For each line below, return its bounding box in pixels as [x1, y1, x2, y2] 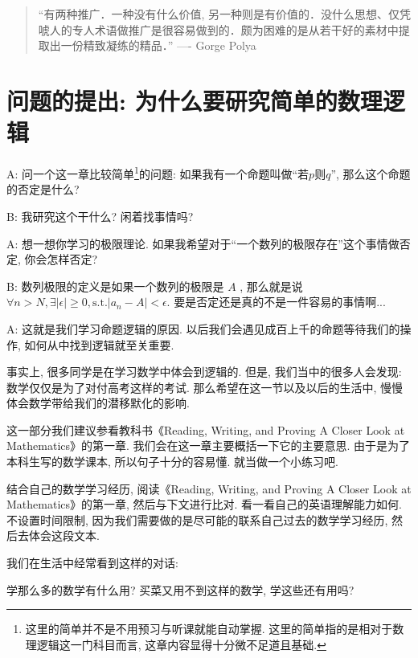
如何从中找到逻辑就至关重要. [24, 336, 174, 353]
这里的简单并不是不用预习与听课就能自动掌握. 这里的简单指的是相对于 [25, 620, 393, 637]
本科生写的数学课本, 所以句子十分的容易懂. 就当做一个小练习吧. [6, 453, 338, 470]
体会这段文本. [28, 527, 100, 544]
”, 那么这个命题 [330, 165, 411, 182]
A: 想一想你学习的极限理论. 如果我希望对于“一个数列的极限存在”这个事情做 [6, 235, 400, 251]
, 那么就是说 [240, 277, 303, 294]
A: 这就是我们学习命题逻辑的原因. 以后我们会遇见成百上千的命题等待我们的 [6, 320, 400, 337]
